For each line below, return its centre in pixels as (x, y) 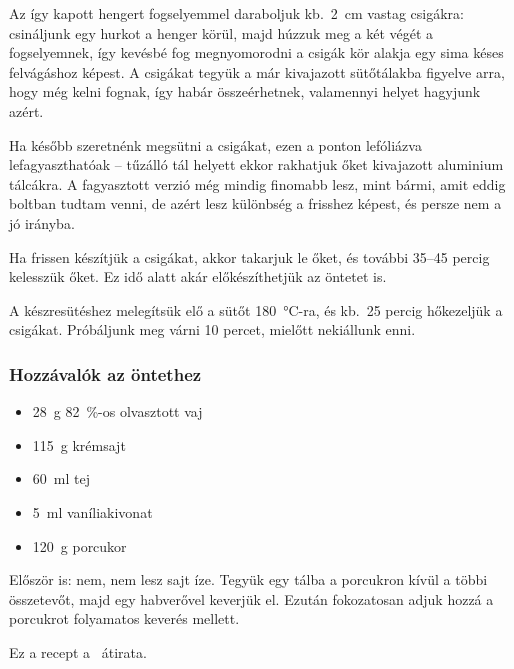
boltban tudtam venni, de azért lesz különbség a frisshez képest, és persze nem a (255, 203)
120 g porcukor (79, 545)
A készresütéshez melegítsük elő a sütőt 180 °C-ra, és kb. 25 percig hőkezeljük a (256, 309)
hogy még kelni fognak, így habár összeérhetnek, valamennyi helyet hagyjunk (245, 91)
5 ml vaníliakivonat (92, 511)
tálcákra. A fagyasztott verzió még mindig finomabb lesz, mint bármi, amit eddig (257, 183)
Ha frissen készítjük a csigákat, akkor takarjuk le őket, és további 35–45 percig (249, 256)
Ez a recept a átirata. (78, 651)
